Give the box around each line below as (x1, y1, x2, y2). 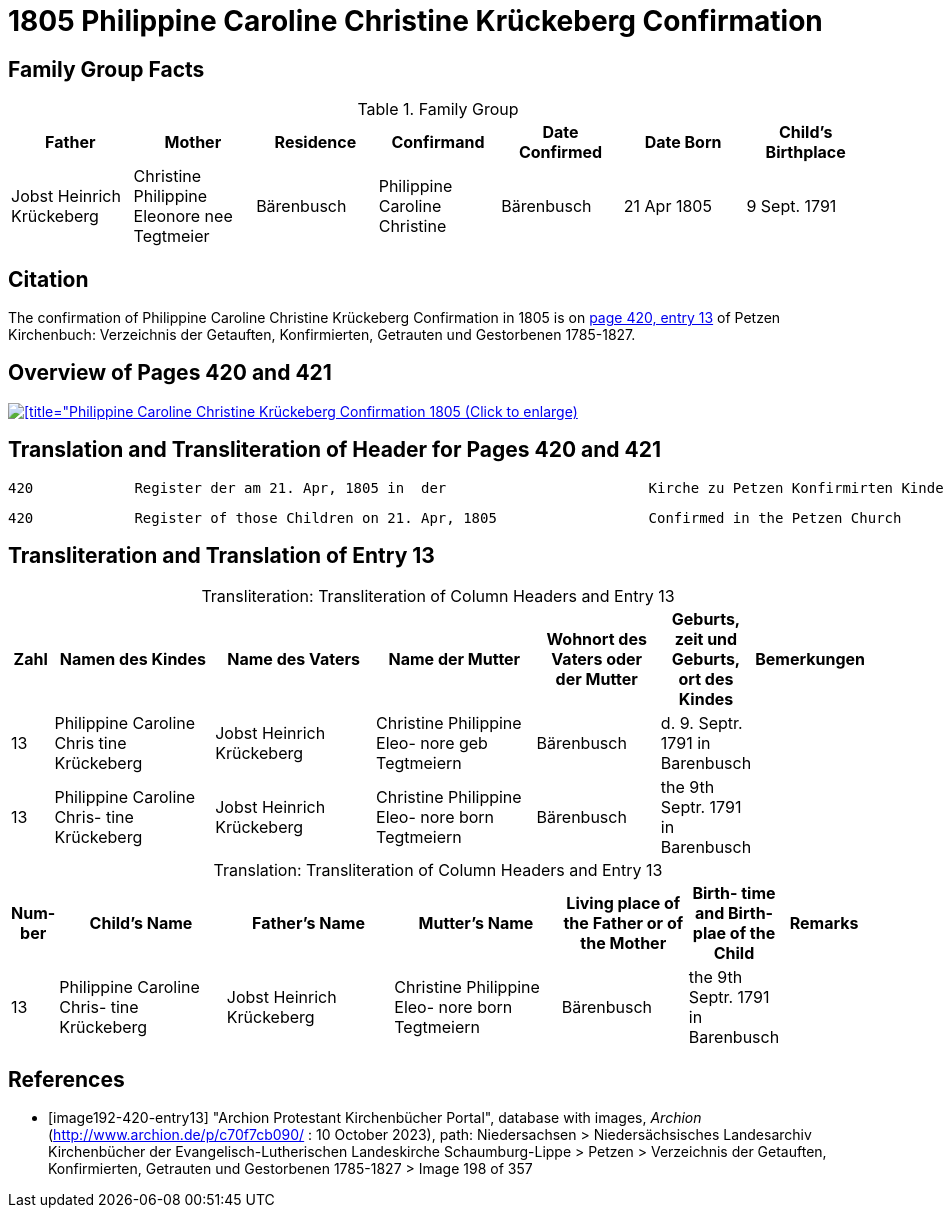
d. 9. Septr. (660, 712, 743, 733)
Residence (274, 132, 357, 153)
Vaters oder (551, 648, 643, 669)
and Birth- (694, 902, 774, 923)
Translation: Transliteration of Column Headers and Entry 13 (213, 859, 663, 880)
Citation (8, 266, 89, 292)
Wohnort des (546, 628, 647, 649)
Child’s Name (89, 912, 193, 933)
